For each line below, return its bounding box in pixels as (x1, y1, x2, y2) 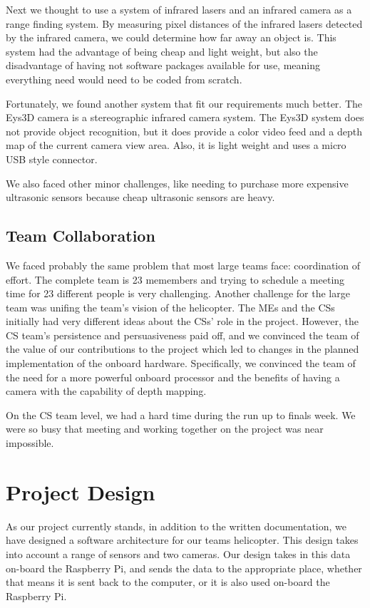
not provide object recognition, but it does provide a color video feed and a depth (6, 123, 362, 138)
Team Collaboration (6, 225, 155, 247)
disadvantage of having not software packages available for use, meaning (6, 58, 320, 73)
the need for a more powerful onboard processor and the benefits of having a (6, 369, 340, 384)
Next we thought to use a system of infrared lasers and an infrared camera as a (6, 2, 352, 16)
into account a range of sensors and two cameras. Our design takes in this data (6, 546, 351, 561)
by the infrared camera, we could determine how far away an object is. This (6, 30, 336, 45)
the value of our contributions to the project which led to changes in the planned (6, 341, 359, 356)
